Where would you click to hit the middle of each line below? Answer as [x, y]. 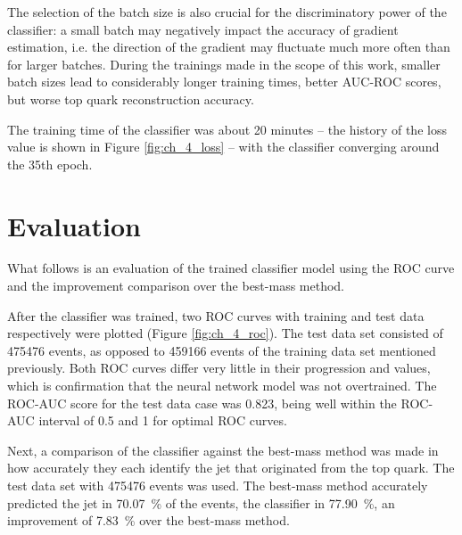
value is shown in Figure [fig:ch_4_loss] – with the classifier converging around [223, 147]
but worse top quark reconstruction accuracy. [131, 99]
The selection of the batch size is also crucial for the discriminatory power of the [227, 12]
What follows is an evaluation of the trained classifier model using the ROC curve [231, 268]
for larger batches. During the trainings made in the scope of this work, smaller [224, 64]
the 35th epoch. [50, 164]
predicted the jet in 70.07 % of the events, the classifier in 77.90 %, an [201, 502]
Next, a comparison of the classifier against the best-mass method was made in [223, 450]
